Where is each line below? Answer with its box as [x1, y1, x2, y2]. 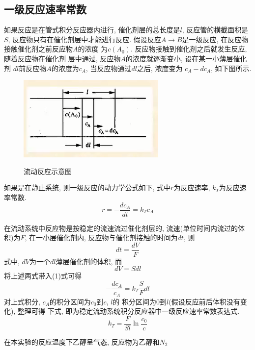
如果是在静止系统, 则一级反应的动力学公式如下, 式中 [4, 182, 171, 193]
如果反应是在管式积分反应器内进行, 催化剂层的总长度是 [4, 25, 180, 35]
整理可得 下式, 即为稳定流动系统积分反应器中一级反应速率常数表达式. [17, 306, 240, 316]
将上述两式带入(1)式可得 [4, 271, 82, 281]
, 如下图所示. [210, 63, 252, 73]
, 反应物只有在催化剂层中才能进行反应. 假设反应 [8, 34, 161, 44]
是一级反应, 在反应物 [182, 34, 249, 44]
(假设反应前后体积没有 [169, 296, 240, 306]
